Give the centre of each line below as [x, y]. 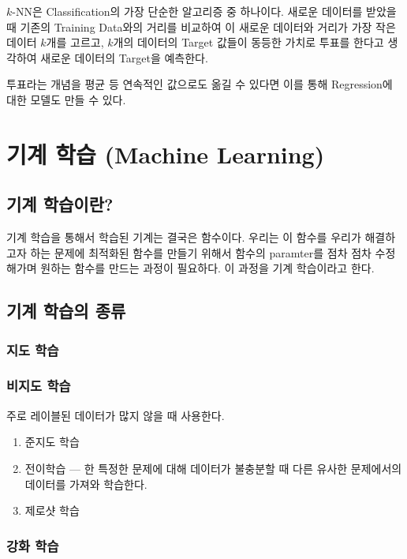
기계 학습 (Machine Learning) [166, 154]
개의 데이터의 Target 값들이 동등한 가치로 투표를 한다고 [248, 42]
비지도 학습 [39, 386]
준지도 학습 [52, 442]
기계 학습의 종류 [66, 311]
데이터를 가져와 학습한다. [86, 484]
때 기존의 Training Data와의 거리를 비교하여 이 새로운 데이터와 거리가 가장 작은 [201, 26]
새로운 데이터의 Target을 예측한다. [124, 57]
